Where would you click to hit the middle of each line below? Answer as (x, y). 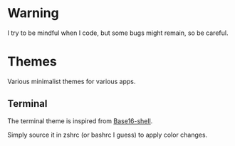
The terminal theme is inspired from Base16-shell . (80, 121)
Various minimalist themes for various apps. (72, 81)
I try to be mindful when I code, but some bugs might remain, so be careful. (118, 33)
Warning (33, 13)
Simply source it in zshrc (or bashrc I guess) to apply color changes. (108, 135)
